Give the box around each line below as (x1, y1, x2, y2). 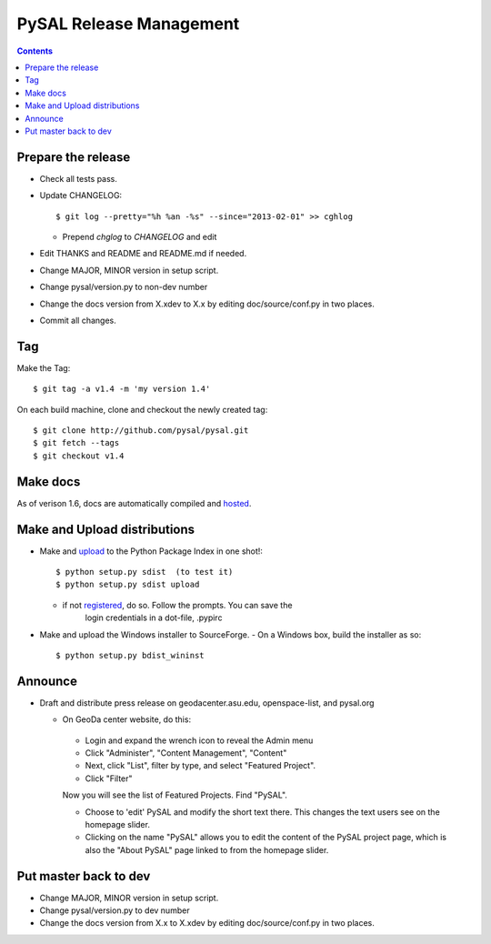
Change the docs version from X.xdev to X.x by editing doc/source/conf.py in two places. (39, 298, 375, 309)
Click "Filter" (85, 773, 133, 784)
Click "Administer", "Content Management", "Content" (85, 748, 287, 758)
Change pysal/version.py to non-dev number (39, 282, 208, 293)
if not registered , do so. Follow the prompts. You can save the (62, 599, 293, 610)
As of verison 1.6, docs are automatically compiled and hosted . (16, 497, 252, 508)
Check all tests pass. (39, 173, 118, 184)
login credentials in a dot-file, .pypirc (85, 612, 223, 623)
